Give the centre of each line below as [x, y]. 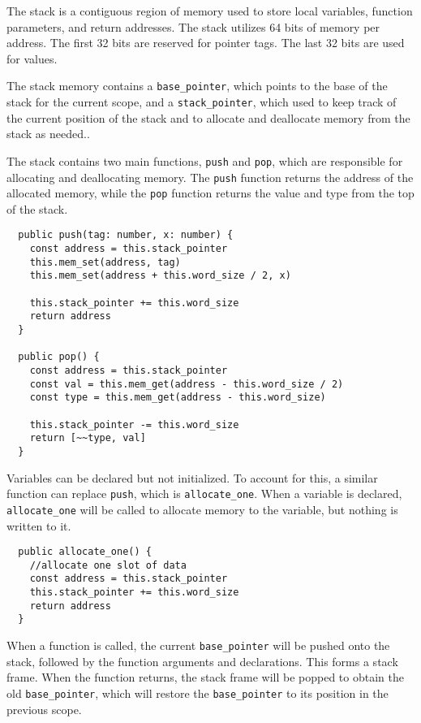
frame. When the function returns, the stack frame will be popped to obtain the [205, 677]
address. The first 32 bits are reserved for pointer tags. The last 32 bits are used [206, 43]
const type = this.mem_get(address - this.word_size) [178, 398]
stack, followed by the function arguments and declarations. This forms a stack [202, 661]
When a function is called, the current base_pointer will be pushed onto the [198, 645]
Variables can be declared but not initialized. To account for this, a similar [192, 477]
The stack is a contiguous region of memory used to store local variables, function [210, 11]
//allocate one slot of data [108, 565]
